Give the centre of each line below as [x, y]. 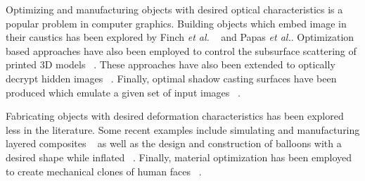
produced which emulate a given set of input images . [123, 92]
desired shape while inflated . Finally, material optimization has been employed [179, 157]
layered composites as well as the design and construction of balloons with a [174, 143]
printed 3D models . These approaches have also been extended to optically [171, 64]
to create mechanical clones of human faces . [104, 171]
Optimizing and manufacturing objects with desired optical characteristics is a [174, 9]
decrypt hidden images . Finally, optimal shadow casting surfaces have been [171, 78]
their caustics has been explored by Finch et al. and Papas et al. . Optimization [180, 37]
